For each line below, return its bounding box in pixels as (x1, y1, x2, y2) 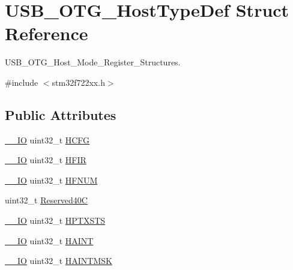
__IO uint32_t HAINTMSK (5, 254, 112, 267)
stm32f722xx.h (52, 76, 105, 88)
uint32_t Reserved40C (5, 194, 88, 206)
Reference (5, 21, 88, 46)
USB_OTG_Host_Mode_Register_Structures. (5, 56, 181, 68)
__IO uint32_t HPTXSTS (5, 214, 106, 227)
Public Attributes (5, 105, 116, 124)
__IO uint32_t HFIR (5, 154, 86, 166)
